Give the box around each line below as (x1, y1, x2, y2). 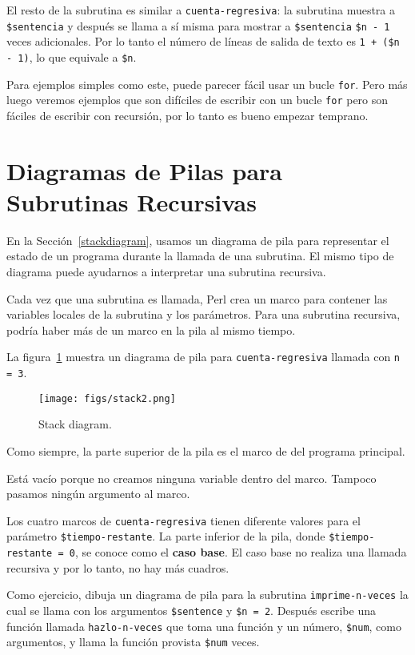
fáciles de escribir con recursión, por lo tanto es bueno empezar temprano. (6, 106, 369, 123)
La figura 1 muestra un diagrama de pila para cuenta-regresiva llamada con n (6, 348, 400, 365)
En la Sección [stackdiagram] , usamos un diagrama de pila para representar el (6, 231, 389, 248)
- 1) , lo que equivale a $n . (6, 48, 137, 65)
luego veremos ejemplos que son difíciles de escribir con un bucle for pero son (6, 91, 389, 108)
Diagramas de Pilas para (6, 154, 283, 187)
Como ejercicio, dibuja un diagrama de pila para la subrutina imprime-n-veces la (6, 586, 409, 603)
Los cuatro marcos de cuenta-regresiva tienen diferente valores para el (6, 512, 361, 528)
